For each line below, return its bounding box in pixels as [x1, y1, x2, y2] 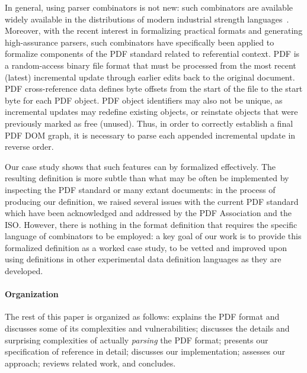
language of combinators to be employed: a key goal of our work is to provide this [5, 230, 302, 242]
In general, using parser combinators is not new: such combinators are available [5, 1, 293, 13]
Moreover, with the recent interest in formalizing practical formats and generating [5, 24, 303, 37]
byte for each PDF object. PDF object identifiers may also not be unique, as [5, 94, 283, 106]
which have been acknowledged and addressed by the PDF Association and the [5, 207, 292, 219]
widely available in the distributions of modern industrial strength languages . [5, 12, 289, 25]
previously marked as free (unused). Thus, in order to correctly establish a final [5, 117, 293, 129]
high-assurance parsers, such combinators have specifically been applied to [5, 36, 274, 48]
